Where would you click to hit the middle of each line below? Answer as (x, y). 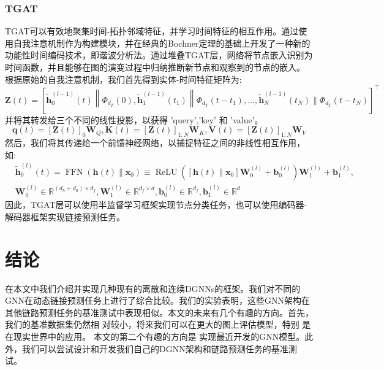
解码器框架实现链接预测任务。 (65, 216)
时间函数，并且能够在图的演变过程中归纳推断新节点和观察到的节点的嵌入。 (155, 67)
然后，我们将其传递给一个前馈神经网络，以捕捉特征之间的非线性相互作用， (155, 143)
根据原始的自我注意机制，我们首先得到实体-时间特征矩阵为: (123, 79)
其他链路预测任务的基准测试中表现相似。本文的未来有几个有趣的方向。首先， (159, 312)
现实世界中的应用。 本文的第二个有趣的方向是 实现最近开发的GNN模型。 (159, 336)
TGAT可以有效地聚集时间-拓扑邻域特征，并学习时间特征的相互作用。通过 (152, 31)
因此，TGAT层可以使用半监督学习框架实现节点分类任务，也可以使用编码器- (156, 205)
